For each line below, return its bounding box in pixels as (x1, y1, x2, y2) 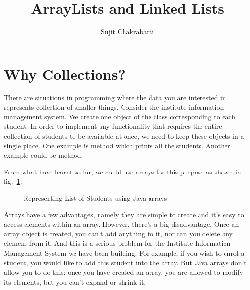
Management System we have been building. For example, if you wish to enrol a (4, 247, 245, 258)
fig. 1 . (4, 176, 22, 186)
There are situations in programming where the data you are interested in (4, 92, 226, 102)
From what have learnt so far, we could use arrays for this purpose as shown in (4, 166, 241, 176)
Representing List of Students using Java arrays (24, 193, 167, 203)
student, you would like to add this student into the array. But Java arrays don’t (4, 257, 247, 267)
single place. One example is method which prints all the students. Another (4, 140, 230, 150)
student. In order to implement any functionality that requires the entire (4, 121, 222, 131)
